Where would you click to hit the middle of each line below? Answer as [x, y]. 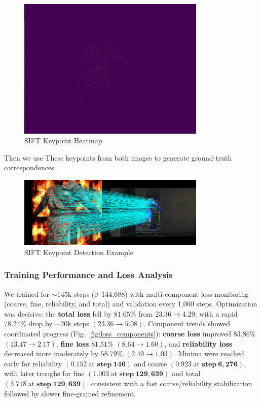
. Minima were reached [209, 353]
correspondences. [30, 167]
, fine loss [73, 343]
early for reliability [33, 363]
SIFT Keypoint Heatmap [63, 141]
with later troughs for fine [44, 373]
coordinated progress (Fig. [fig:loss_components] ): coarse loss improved [118, 333]
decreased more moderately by [51, 353]
